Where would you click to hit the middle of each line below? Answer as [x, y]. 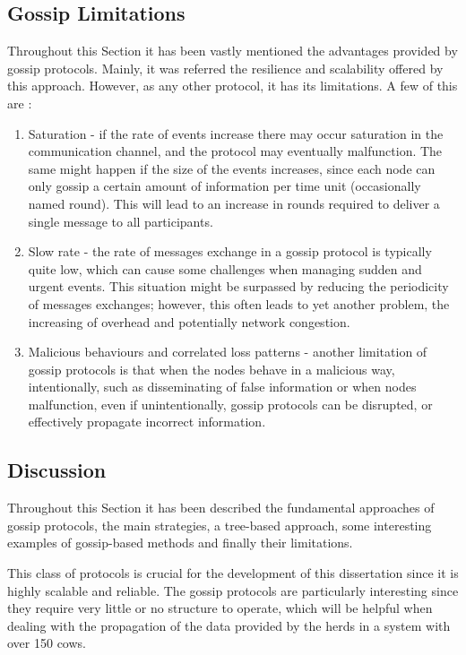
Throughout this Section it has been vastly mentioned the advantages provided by [233, 51]
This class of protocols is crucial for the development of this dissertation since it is [233, 573]
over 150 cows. [47, 643]
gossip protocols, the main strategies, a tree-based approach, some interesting [220, 525]
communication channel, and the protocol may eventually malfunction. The [235, 151]
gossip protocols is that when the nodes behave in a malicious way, [211, 369]
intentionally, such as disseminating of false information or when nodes [222, 387]
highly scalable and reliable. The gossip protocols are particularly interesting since [233, 590]
